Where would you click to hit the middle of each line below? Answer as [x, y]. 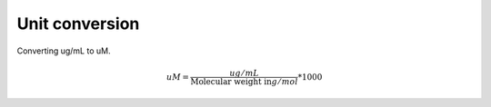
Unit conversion [78, 24]
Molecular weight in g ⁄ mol [245, 81]
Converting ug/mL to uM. [64, 51]
